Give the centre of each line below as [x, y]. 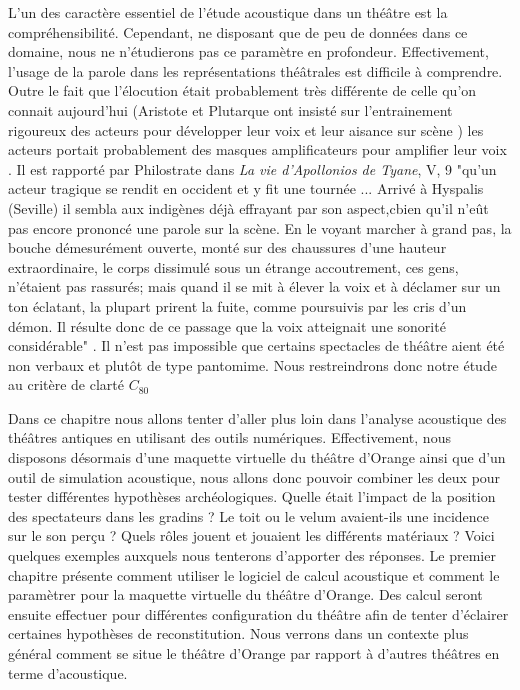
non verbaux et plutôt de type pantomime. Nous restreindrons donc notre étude [252, 364]
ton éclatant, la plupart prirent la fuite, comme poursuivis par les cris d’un [237, 305]
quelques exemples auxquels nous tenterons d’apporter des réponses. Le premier [252, 555]
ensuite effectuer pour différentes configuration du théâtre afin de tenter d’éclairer [258, 613]
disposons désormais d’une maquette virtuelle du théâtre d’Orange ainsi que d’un [257, 457]
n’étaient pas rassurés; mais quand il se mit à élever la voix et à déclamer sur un [254, 286]
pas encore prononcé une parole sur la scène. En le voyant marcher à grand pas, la [260, 227]
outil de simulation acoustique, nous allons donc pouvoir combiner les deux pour [254, 476]
